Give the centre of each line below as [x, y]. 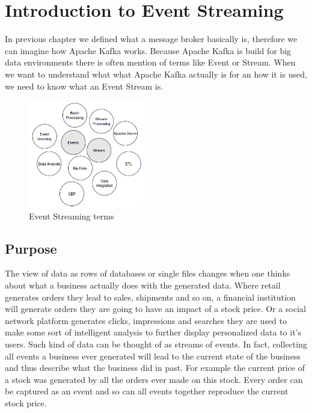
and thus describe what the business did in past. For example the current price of [155, 368]
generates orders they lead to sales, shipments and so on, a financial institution [150, 297]
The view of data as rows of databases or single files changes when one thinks [148, 273]
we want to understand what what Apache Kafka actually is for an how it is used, [156, 74]
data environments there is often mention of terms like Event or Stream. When [150, 62]
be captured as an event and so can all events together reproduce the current [147, 391]
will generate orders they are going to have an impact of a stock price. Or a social [155, 309]
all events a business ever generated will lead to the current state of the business [153, 356]
